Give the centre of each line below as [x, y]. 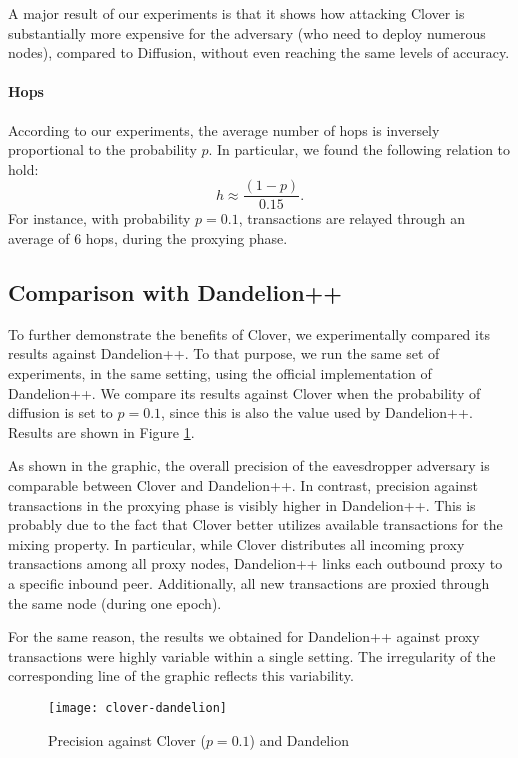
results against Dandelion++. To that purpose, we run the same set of [224, 353]
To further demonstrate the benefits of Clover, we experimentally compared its [249, 333]
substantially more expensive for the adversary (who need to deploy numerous [247, 32]
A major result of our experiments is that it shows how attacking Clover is [236, 13]
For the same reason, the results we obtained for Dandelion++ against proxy [244, 636]
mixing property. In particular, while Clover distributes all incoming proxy [236, 543]
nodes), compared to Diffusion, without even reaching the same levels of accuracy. [259, 52]
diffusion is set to [60, 412]
